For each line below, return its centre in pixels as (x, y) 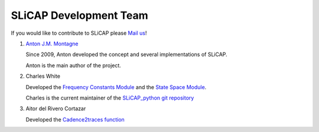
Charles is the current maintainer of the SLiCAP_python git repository (110, 98)
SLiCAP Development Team (79, 15)
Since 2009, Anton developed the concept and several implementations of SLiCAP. (126, 55)
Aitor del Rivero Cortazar (56, 108)
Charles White (43, 76)
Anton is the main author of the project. (73, 65)
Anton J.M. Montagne (52, 44)
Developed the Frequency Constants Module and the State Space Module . (116, 87)
